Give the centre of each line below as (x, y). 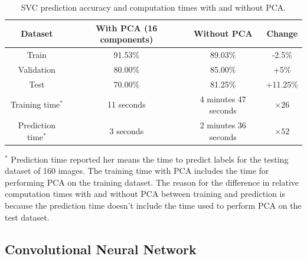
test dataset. (27, 217)
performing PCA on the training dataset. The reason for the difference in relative (152, 182)
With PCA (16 (127, 27)
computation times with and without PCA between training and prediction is (145, 194)
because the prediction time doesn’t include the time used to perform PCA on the (153, 205)
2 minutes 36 (223, 125)
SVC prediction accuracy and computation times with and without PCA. (153, 7)
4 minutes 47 (223, 98)
